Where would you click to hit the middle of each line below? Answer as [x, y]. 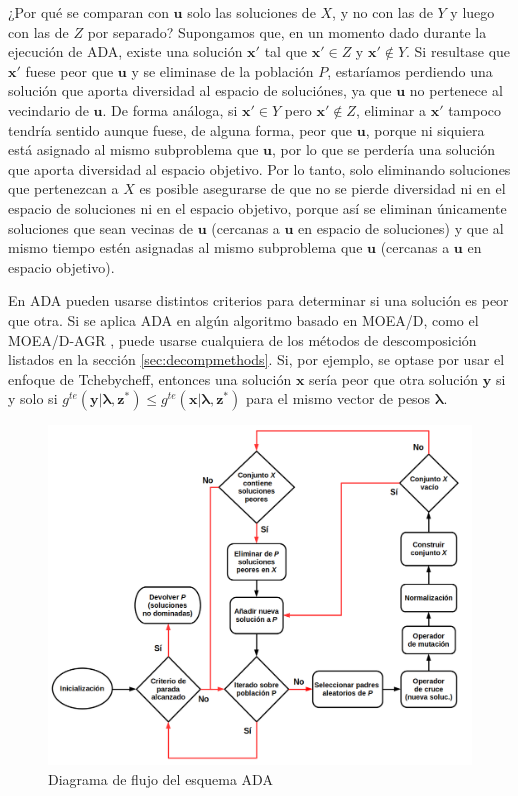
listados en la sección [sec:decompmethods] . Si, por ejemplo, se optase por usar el [256, 359]
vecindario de [48, 109]
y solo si [33, 398]
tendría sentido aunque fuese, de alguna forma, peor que [180, 129]
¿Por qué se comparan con [88, 12]
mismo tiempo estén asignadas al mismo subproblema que [185, 247]
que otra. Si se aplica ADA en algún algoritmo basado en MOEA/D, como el [243, 319]
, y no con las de [382, 12]
